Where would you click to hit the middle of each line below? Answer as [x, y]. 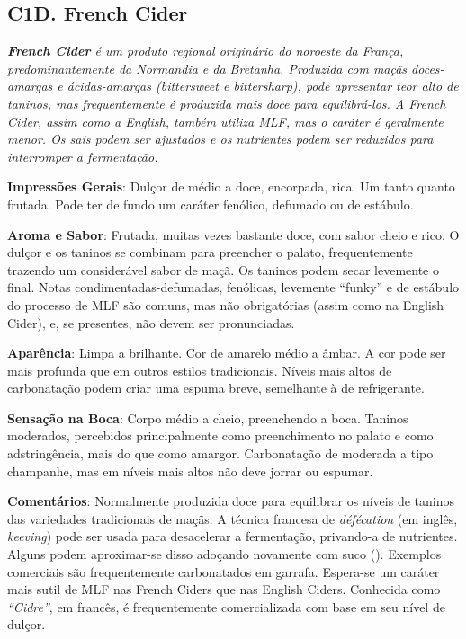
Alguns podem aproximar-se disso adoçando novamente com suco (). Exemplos [224, 554]
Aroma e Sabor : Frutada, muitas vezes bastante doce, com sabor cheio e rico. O [233, 234]
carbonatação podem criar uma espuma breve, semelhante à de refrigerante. [216, 388]
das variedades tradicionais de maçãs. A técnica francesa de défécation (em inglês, [233, 518]
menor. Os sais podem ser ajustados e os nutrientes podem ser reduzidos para [220, 139]
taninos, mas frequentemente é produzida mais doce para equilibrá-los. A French [227, 103]
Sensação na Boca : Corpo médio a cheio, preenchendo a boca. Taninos [208, 417]
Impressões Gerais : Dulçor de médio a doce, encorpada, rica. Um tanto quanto [231, 186]
